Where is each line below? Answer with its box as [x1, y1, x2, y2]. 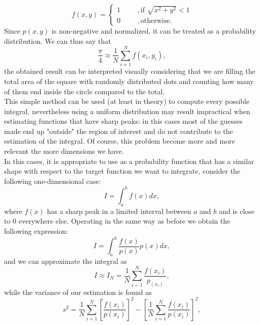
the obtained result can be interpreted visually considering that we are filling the [4, 66, 255, 76]
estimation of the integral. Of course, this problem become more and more [4, 136, 235, 146]
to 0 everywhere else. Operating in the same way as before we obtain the [4, 215, 231, 226]
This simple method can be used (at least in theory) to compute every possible [4, 96, 250, 106]
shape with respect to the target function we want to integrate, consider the [4, 166, 241, 176]
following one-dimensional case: [4, 175, 101, 186]
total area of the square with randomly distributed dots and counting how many [4, 75, 254, 86]
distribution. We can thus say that [4, 35, 111, 46]
